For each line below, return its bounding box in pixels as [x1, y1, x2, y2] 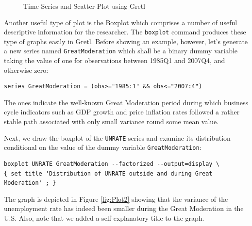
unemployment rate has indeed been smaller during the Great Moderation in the [4, 203, 244, 213]
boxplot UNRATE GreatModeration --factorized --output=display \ [4, 160, 219, 167]
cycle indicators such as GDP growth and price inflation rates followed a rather [4, 107, 240, 117]
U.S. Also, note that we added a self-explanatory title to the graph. [4, 212, 204, 223]
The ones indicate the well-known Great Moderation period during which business [4, 97, 249, 107]
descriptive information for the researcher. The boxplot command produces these [4, 27, 246, 37]
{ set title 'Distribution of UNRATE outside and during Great [4, 170, 213, 177]
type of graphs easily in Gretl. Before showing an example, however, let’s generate [4, 36, 248, 46]
